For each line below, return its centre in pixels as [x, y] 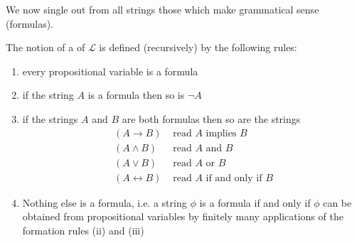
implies [221, 133]
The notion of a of [46, 47]
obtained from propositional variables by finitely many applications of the [183, 216]
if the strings [50, 118]
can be [337, 202]
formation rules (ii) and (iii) [83, 230]
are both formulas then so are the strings [211, 118]
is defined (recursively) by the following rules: [198, 47]
